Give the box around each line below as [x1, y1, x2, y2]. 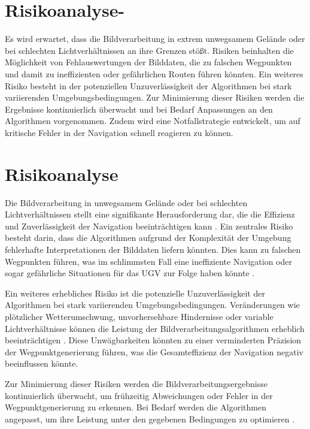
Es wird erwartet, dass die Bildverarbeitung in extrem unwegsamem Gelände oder [5, 32, 305, 45]
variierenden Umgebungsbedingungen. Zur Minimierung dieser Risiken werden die [5, 91, 305, 104]
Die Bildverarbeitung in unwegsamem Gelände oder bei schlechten [5, 196, 248, 209]
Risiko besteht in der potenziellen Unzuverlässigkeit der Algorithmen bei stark [5, 79, 292, 92]
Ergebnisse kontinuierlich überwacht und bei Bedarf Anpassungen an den [5, 102, 273, 115]
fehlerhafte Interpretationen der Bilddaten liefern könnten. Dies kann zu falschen [5, 243, 301, 255]
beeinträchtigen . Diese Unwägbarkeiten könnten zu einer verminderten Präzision [5, 334, 302, 346]
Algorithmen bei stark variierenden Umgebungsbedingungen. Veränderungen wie [5, 298, 300, 311]
